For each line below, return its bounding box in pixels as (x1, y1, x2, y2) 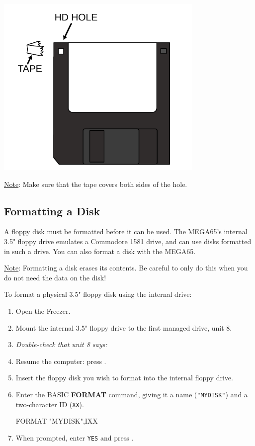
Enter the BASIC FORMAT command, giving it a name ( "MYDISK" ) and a (15, 389, 248, 399)
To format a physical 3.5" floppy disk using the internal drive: (4, 289, 192, 299)
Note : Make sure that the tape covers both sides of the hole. (4, 178, 187, 189)
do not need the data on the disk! (4, 272, 106, 282)
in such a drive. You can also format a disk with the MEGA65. (4, 246, 196, 256)
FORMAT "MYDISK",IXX (15, 416, 98, 426)
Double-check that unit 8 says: (15, 339, 107, 350)
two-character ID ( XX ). (15, 399, 84, 409)
